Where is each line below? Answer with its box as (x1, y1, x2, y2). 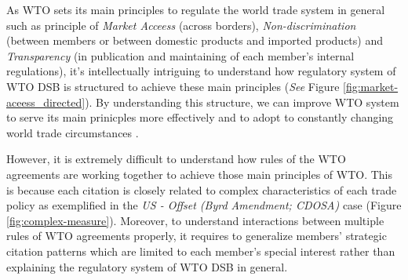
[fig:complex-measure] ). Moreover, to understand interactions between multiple (6, 212, 384, 228)
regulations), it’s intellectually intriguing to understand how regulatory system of (6, 63, 396, 79)
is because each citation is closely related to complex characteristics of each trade (6, 181, 397, 198)
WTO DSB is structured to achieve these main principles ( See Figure (6, 78, 340, 94)
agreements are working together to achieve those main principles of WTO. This (6, 165, 393, 182)
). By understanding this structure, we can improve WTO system (85, 93, 399, 110)
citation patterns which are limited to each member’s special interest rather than (6, 242, 395, 259)
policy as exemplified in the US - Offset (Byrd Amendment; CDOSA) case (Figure (6, 197, 402, 213)
